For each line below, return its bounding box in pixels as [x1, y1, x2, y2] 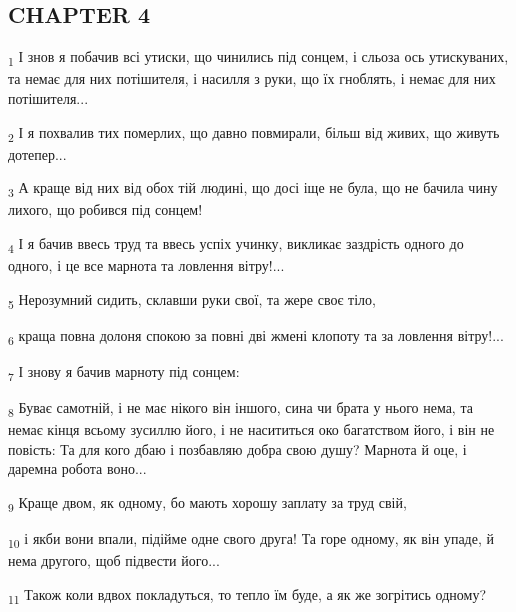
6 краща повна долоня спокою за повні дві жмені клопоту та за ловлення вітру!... [8, 324, 504, 348]
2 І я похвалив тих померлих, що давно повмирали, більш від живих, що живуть [8, 121, 500, 145]
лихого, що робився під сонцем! [8, 199, 203, 220]
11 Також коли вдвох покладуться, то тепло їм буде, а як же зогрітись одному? [8, 583, 486, 607]
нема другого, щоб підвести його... [8, 550, 220, 571]
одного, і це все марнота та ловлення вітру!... [8, 255, 285, 276]
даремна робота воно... [8, 458, 147, 479]
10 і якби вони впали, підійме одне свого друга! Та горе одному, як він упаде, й [8, 528, 494, 551]
